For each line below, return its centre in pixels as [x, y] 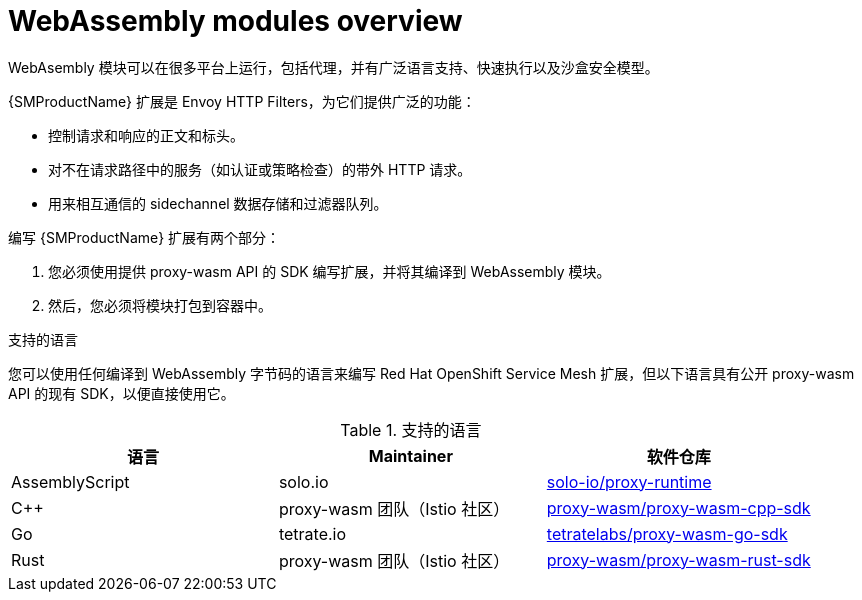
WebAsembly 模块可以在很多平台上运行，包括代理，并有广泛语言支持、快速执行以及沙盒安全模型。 [333, 67]
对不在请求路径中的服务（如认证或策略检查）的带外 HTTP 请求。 [260, 169]
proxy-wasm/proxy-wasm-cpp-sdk [678, 507]
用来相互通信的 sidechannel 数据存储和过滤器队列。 [218, 203]
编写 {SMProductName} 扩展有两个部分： [144, 237]
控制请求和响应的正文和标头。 [146, 135]
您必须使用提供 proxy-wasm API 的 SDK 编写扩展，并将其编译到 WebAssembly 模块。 [329, 271]
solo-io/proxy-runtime [629, 481]
